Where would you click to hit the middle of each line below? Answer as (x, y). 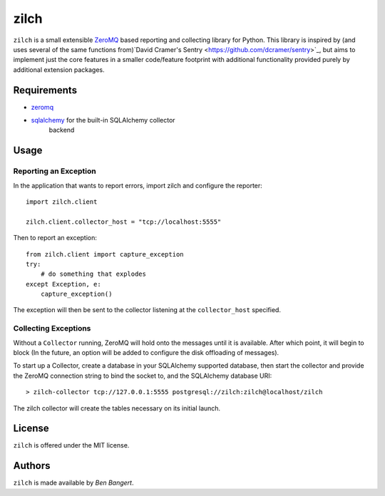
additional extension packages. (59, 69)
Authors (32, 466)
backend (62, 130)
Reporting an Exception (55, 171)
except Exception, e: (63, 284)
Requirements (45, 90)
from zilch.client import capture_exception (105, 254)
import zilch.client (62, 202)
